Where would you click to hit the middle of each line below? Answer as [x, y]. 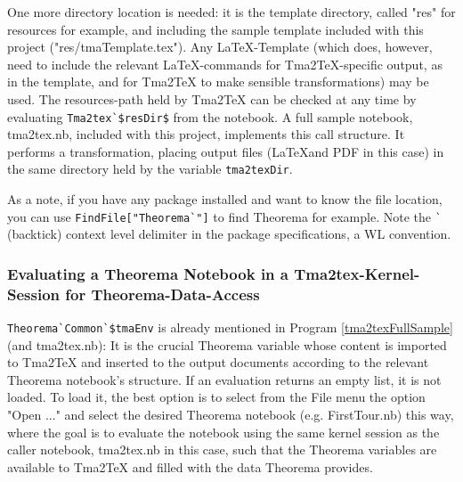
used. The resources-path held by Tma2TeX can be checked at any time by [212, 98]
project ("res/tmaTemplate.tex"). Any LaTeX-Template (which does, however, [220, 47]
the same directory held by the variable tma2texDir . [150, 169]
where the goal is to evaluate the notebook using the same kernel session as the [223, 432]
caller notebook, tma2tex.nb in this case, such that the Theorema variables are [222, 449]
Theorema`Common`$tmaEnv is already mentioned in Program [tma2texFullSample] [230, 327]
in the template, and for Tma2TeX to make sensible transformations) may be [218, 82]
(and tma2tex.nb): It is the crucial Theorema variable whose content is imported [227, 344]
